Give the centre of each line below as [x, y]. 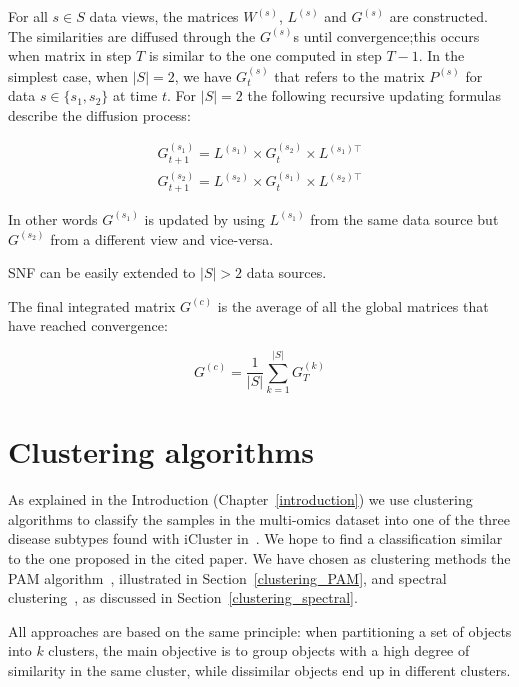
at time [135, 95]
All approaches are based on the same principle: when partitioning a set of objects [260, 630]
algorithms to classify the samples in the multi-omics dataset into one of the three [259, 518]
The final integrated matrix [92, 305]
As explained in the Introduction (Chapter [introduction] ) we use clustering [240, 499]
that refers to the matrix [349, 75]
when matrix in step [70, 55]
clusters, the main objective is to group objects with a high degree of [259, 650]
